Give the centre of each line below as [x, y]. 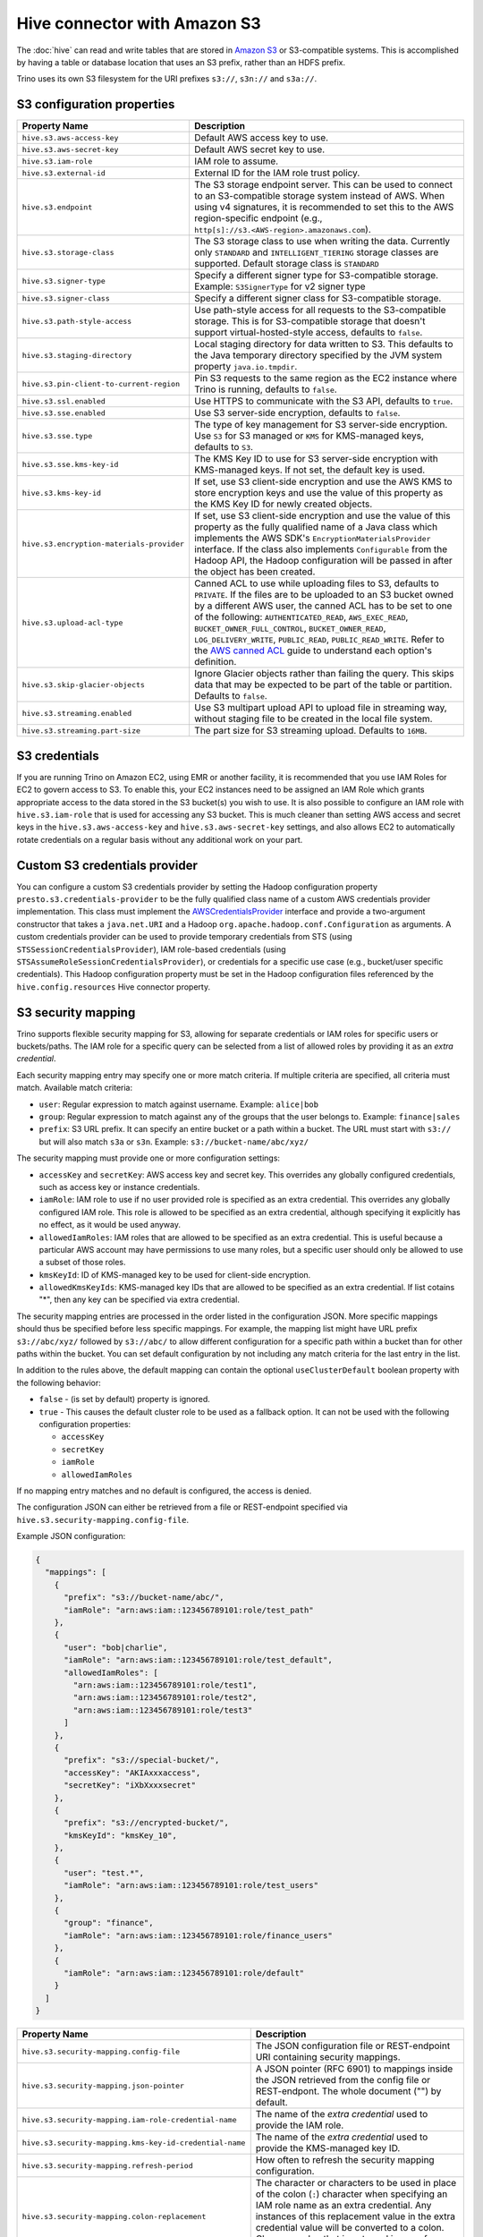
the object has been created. [254, 572]
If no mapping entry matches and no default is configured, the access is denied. [164, 1491]
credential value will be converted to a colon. [350, 2228]
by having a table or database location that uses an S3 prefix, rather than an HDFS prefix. [181, 62]
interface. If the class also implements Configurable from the [321, 549]
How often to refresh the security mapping [345, 2160]
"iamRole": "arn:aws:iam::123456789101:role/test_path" [189, 1610]
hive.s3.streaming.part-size [81, 731]
